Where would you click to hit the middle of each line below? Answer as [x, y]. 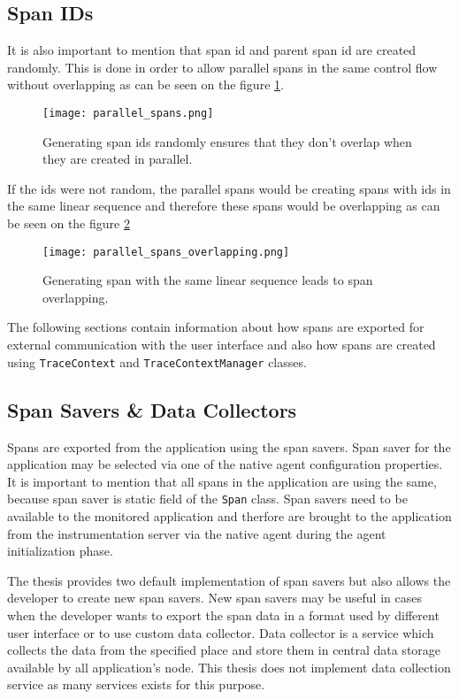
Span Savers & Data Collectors [152, 409]
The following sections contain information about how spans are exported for [216, 327]
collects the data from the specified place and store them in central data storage [224, 650]
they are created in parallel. [118, 159]
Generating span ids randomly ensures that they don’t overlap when [227, 141]
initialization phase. [60, 551]
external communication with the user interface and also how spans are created [222, 345]
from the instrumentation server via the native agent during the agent [197, 533]
